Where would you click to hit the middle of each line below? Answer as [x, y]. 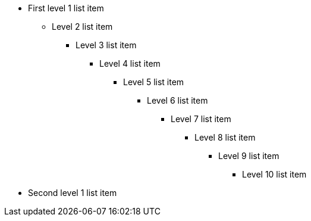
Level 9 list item [249, 156]
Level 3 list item [106, 45]
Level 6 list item [178, 100]
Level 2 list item [82, 27]
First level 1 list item [66, 8]
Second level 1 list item [73, 193]
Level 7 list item [201, 119]
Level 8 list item [225, 137]
